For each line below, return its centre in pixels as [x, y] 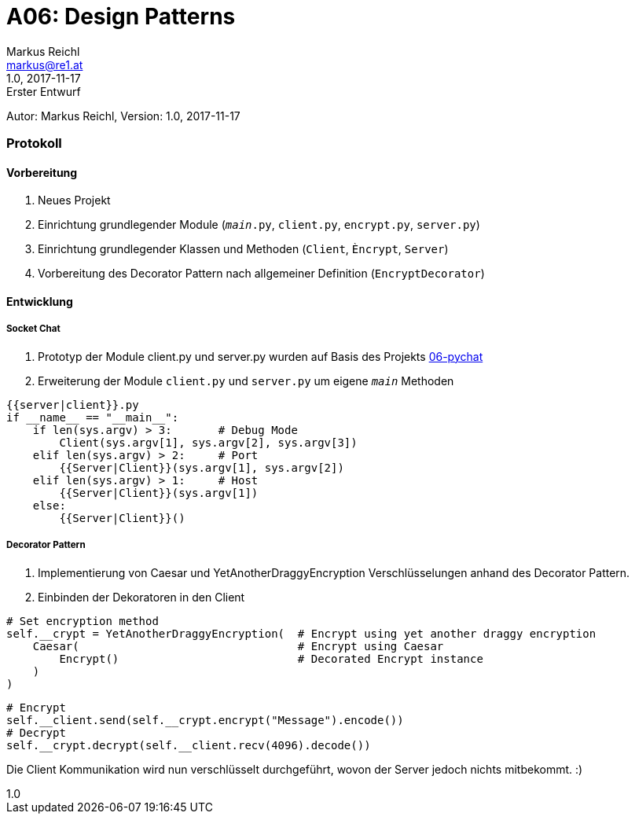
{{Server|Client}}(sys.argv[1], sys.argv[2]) [202, 467]
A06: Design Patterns [121, 17]
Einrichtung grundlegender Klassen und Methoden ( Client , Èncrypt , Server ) [243, 249]
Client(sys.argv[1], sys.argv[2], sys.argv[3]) [208, 442]
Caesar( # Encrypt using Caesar [238, 646]
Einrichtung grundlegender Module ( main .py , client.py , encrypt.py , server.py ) [259, 225]
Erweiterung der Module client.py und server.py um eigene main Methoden [246, 381]
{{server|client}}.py [73, 404]
